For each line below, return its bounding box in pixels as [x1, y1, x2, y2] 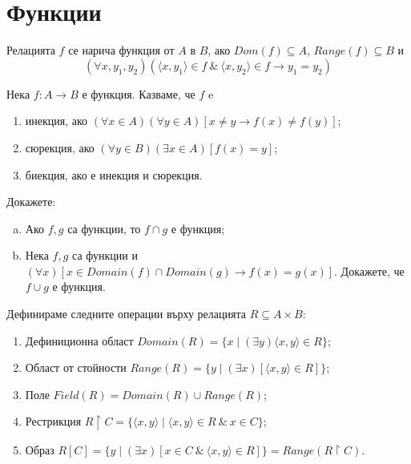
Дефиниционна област [25, 332, 134, 349]
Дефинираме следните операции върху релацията [6, 305, 246, 322]
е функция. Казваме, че [82, 85, 195, 102]
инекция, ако [25, 112, 88, 129]
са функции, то [67, 220, 141, 236]
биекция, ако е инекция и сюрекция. [25, 166, 203, 183]
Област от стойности [25, 359, 127, 376]
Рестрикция [25, 413, 82, 430]
